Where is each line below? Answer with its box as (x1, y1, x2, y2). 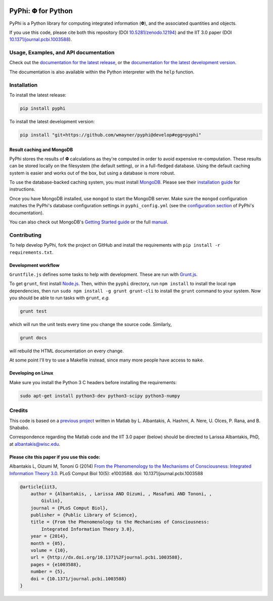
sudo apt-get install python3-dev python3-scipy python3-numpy (20, 393, 180, 399)
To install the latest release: (9, 91, 67, 98)
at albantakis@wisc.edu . (9, 441, 61, 447)
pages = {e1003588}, (30, 562, 82, 567)
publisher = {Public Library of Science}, (30, 512, 138, 518)
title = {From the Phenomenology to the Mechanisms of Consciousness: (30, 519, 210, 525)
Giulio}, (41, 498, 63, 504)
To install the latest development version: (9, 118, 95, 124)
